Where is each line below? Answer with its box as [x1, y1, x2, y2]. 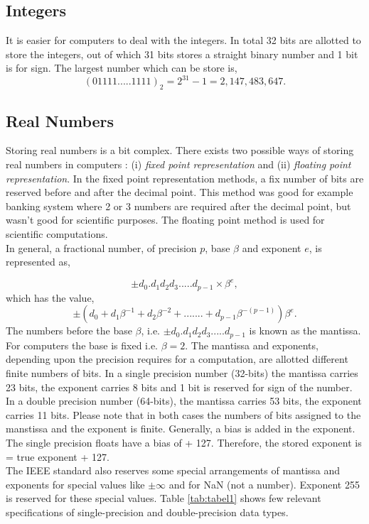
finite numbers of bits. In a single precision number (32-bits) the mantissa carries [6, 366, 358, 381]
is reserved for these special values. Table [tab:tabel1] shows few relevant [6, 491, 321, 506]
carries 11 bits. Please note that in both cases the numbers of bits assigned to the [6, 407, 361, 422]
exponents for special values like [6, 476, 145, 491]
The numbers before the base [6, 323, 132, 338]
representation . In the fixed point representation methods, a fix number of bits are [6, 170, 364, 185]
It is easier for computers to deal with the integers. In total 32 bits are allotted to [6, 33, 361, 48]
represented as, [6, 254, 70, 269]
